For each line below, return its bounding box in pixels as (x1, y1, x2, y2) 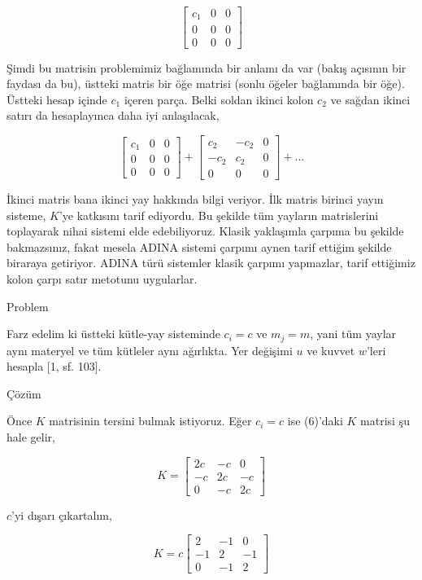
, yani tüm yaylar (310, 325, 397, 342)
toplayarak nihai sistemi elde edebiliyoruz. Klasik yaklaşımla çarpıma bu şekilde (7, 222, 404, 239)
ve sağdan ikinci (330, 90, 411, 108)
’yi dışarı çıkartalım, (11, 506, 112, 523)
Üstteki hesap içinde (7, 90, 107, 108)
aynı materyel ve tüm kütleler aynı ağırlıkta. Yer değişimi (7, 341, 293, 358)
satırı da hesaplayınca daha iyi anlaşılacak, (7, 107, 220, 124)
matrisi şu (360, 412, 410, 429)
